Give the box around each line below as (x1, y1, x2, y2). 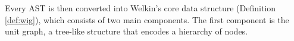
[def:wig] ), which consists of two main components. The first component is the (5, 13, 289, 26)
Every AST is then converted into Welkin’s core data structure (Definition (5, 2, 276, 14)
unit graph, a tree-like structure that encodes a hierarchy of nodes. (5, 25, 248, 37)
